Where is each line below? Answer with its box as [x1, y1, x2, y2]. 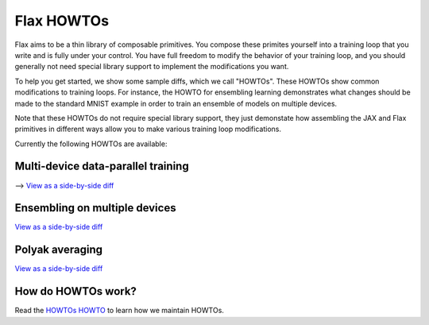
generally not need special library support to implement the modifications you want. [14, 62, 289, 72]
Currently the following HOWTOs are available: [14, 139, 168, 149]
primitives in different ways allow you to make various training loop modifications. [14, 124, 282, 134]
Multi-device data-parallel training [14, 160, 190, 173]
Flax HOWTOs [14, 12, 110, 29]
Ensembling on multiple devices [14, 201, 176, 215]
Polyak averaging [14, 243, 103, 257]
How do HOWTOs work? [14, 284, 137, 298]
